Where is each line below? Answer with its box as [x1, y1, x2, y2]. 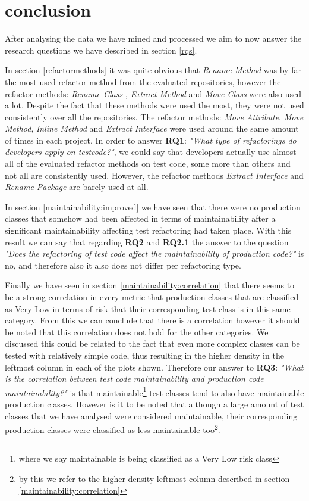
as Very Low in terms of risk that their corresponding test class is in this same [5, 302, 291, 315]
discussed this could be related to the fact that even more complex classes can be [5, 337, 300, 350]
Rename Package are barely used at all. [5, 181, 149, 193]
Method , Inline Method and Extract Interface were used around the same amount [5, 122, 299, 135]
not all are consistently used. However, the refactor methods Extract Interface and [5, 169, 304, 181]
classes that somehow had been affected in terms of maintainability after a [5, 212, 276, 225]
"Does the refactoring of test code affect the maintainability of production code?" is [5, 247, 304, 260]
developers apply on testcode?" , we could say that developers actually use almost [5, 145, 297, 158]
